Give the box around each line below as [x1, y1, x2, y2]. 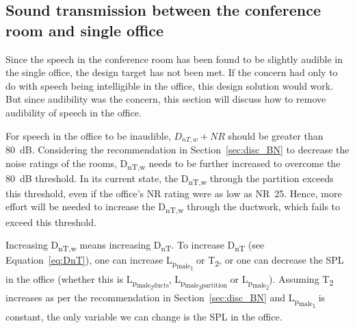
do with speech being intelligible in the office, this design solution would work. [5, 78, 334, 92]
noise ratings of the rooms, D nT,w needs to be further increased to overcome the [5, 155, 341, 172]
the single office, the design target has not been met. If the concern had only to [5, 65, 338, 79]
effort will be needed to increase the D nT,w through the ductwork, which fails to [5, 199, 341, 216]
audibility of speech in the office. [5, 105, 142, 119]
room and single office [5, 19, 164, 40]
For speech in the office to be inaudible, [5, 128, 171, 142]
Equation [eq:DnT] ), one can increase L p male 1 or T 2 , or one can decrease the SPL [5, 253, 344, 273]
